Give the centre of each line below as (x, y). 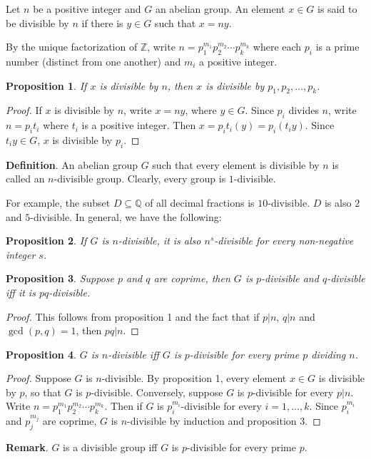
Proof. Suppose (39, 378)
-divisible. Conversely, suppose (157, 392)
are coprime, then (192, 278)
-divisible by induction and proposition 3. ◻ (224, 421)
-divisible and (290, 278)
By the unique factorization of (72, 47)
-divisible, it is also (159, 241)
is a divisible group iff (110, 447)
